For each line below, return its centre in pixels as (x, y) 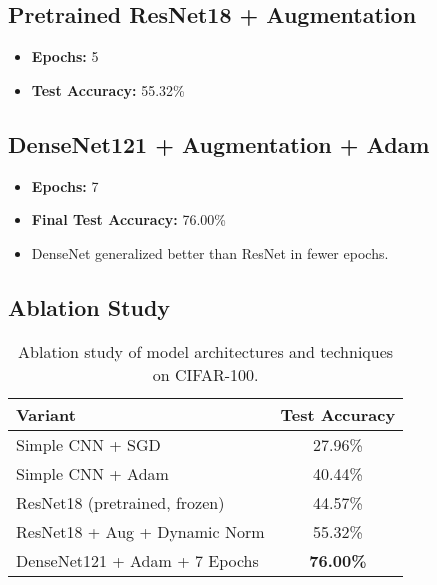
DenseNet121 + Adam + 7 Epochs (137, 560)
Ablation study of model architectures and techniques (206, 351)
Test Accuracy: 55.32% (108, 89)
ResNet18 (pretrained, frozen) (120, 502)
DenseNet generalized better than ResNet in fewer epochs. (210, 252)
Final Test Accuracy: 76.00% (128, 219)
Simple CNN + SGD (88, 444)
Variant (46, 414)
